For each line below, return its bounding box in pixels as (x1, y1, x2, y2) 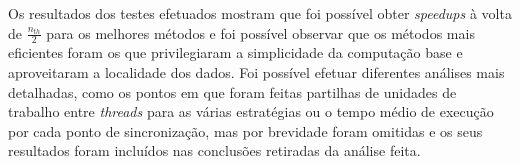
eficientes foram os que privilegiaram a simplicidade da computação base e (8, 42, 463, 63)
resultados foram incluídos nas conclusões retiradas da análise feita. (8, 140, 421, 161)
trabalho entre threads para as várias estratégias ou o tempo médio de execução (8, 101, 494, 122)
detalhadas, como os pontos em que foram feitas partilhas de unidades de (8, 81, 457, 102)
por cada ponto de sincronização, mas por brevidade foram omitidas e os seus (8, 120, 483, 141)
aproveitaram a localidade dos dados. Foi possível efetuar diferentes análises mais (8, 62, 505, 83)
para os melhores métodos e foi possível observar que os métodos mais (46, 22, 475, 43)
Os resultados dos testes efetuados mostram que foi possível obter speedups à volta (8, 3, 512, 23)
